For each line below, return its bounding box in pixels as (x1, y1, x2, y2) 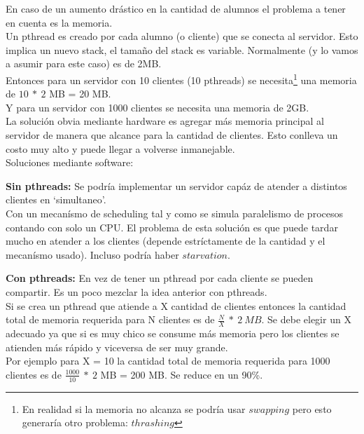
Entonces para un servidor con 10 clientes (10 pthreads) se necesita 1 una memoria (6, 70, 357, 87)
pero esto (292, 401, 332, 416)
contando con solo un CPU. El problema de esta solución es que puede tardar (6, 219, 338, 234)
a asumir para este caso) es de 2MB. (6, 56, 162, 71)
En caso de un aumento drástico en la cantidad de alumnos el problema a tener (6, 1, 346, 15)
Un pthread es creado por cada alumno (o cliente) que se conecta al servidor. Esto (6, 29, 358, 43)
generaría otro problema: (22, 415, 128, 430)
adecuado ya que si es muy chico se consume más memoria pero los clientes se (6, 325, 339, 340)
